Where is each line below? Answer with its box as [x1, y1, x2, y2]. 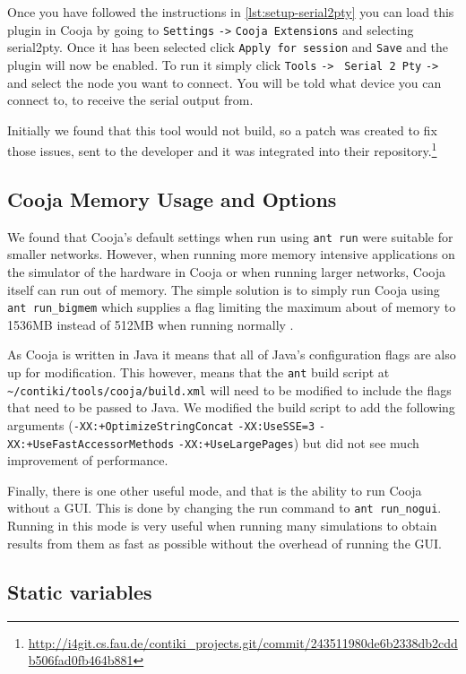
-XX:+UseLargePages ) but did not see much [177, 433, 419, 452]
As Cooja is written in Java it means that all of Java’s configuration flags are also [7, 345, 456, 364]
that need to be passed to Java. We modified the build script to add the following [7, 398, 455, 417]
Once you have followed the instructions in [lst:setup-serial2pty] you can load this [7, 3, 454, 21]
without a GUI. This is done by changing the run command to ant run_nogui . [7, 498, 442, 517]
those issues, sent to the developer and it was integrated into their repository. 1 [7, 139, 437, 160]
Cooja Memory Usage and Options [7, 185, 337, 212]
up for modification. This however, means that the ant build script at [7, 363, 390, 382]
